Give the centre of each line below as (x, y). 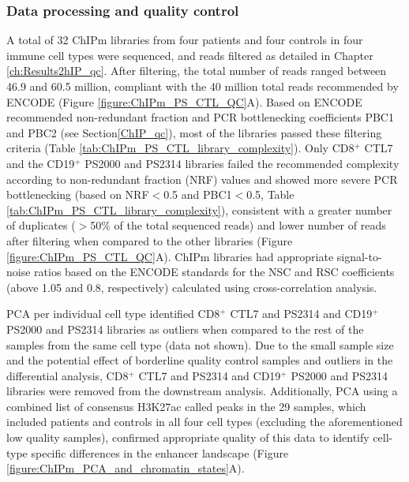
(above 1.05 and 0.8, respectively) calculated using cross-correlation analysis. (192, 287)
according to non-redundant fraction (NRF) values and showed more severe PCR (202, 179)
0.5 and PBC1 (198, 194)
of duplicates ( (41, 225)
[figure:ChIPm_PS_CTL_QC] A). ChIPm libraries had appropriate (170, 256)
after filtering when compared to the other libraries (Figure (150, 240)
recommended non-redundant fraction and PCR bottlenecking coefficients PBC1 (200, 117)
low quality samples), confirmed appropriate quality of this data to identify (188, 437)
